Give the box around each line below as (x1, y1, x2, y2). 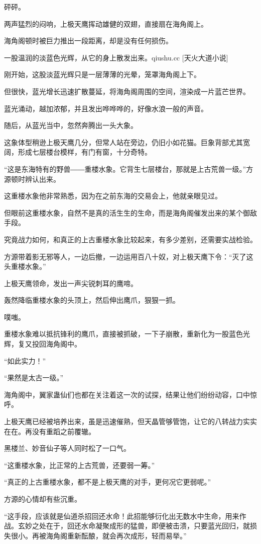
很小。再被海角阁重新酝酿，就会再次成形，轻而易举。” (11, 530, 187, 540)
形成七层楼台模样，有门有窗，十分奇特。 (18, 147, 152, 157)
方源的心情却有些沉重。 (4, 494, 81, 504)
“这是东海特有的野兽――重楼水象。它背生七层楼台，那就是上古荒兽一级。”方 (4, 163, 253, 174)
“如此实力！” (4, 355, 46, 366)
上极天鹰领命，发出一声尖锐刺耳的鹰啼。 (4, 278, 138, 288)
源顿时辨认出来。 (4, 173, 60, 184)
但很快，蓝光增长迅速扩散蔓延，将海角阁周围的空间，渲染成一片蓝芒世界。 (4, 86, 250, 96)
